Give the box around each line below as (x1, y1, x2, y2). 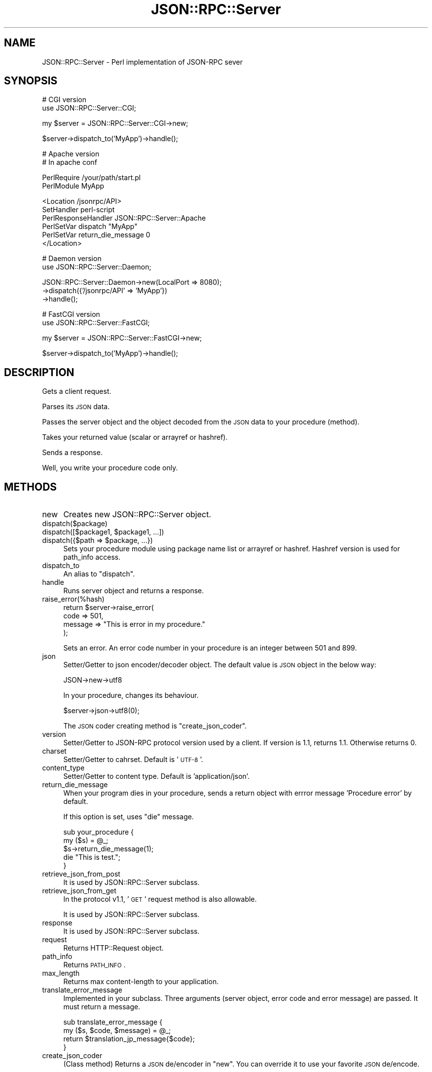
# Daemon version (42, 254, 102, 263)
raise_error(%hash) (42, 595, 105, 604)
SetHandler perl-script (42, 205, 115, 214)
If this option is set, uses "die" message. (63, 812, 194, 821)
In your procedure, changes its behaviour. (63, 691, 199, 700)
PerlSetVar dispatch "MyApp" (42, 222, 138, 231)
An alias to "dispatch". (63, 570, 135, 578)
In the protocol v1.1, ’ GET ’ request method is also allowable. (63, 895, 257, 904)
